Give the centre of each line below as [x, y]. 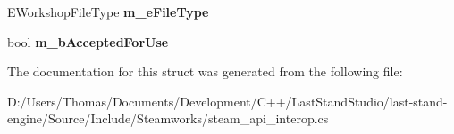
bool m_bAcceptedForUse [88, 41]
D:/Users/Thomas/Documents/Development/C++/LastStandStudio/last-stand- [227, 101]
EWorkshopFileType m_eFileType [108, 12]
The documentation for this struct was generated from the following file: [205, 71]
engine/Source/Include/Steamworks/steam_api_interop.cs [168, 118]
